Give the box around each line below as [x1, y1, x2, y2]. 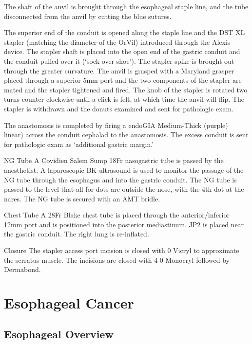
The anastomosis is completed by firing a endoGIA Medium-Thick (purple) [4, 120, 228, 130]
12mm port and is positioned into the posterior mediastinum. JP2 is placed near [4, 219, 244, 229]
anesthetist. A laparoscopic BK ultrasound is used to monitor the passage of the [4, 164, 244, 175]
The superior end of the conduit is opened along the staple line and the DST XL [4, 27, 245, 37]
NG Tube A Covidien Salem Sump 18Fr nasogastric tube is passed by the [4, 155, 224, 165]
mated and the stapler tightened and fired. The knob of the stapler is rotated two [4, 84, 248, 94]
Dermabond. [4, 264, 41, 274]
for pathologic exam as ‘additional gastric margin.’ [4, 139, 154, 149]
